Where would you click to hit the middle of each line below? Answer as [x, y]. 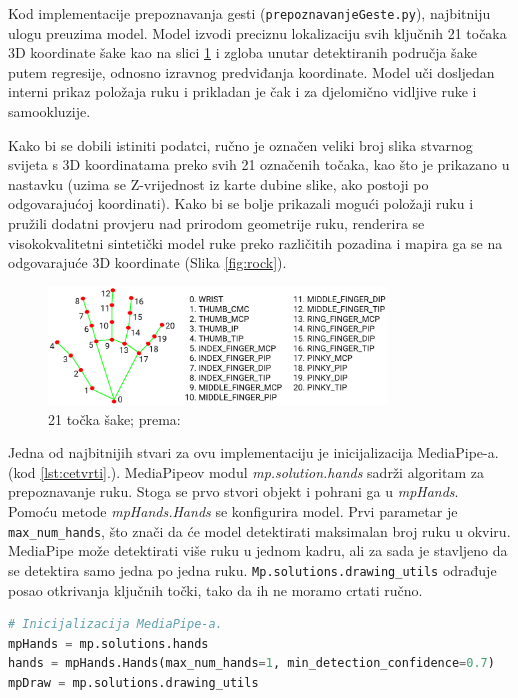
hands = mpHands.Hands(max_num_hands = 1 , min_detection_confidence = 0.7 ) [251, 663]
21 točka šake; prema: [114, 418]
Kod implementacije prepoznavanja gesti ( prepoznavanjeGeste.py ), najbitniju [249, 13]
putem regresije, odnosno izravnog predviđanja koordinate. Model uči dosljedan [251, 71]
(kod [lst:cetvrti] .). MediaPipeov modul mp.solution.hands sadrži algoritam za [246, 471]
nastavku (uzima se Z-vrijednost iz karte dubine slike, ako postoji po [218, 183]
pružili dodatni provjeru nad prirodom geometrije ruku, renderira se [216, 223]
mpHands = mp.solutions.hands [108, 643]
